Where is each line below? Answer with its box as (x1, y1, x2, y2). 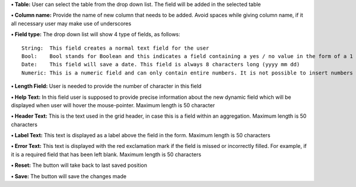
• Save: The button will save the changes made (11, 172, 127, 180)
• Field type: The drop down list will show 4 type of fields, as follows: (11, 31, 180, 38)
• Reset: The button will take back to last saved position (11, 162, 148, 169)
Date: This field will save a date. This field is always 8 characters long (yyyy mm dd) (21, 61, 300, 68)
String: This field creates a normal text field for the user (21, 44, 209, 51)
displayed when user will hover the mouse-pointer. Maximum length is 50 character (11, 101, 215, 109)
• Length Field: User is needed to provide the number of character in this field (11, 83, 202, 90)
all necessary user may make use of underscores (11, 20, 132, 27)
